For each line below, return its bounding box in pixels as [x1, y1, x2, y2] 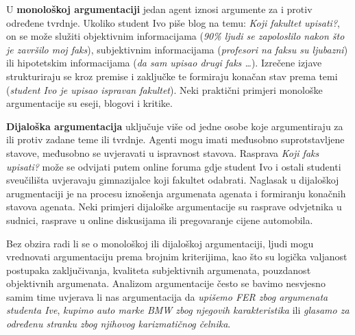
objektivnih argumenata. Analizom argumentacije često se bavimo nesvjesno [6, 276, 326, 290]
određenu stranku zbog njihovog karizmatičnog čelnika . [6, 317, 231, 331]
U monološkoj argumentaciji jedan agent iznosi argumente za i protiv [6, 2, 313, 16]
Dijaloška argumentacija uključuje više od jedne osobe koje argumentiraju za [6, 119, 343, 133]
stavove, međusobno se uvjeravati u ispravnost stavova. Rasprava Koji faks [6, 145, 319, 160]
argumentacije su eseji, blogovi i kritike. [6, 96, 173, 110]
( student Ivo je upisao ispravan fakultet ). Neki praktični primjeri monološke [6, 82, 323, 97]
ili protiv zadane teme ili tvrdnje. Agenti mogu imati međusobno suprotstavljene [6, 132, 345, 147]
